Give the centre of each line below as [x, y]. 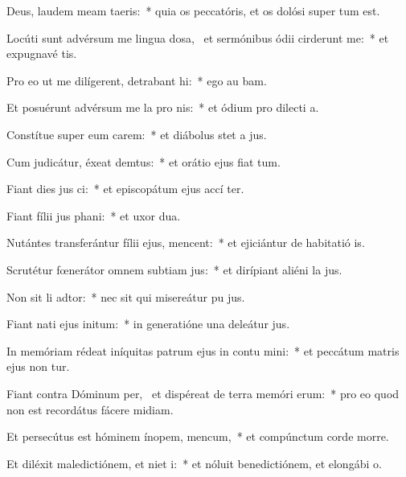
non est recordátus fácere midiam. [90, 409]
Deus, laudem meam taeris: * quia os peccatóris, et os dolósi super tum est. [193, 10]
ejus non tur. [38, 366]
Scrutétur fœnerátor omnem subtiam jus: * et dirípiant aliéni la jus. [174, 269]
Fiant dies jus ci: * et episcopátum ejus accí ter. [125, 189]
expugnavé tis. [42, 53]
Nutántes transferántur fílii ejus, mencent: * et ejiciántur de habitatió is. [186, 243]
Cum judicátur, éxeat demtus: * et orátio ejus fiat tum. [144, 161]
